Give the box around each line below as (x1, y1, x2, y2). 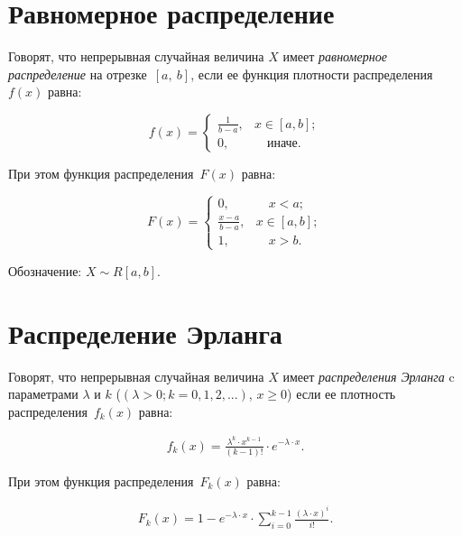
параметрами (8, 384, 79, 403)
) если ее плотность (287, 384, 396, 403)
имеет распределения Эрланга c (282, 366, 455, 385)
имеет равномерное (282, 47, 387, 66)
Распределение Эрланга (8, 314, 282, 351)
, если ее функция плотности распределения (190, 64, 433, 83)
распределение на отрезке (8, 64, 147, 83)
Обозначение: (8, 261, 82, 280)
